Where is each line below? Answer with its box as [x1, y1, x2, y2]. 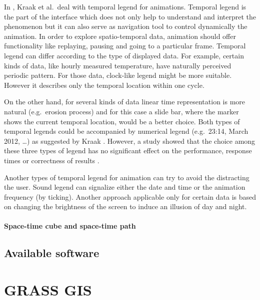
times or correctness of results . [4, 155, 99, 165]
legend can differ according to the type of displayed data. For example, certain [4, 50, 244, 60]
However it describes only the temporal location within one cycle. [4, 79, 204, 90]
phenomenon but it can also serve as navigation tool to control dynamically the [4, 21, 247, 31]
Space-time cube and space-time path [4, 221, 136, 231]
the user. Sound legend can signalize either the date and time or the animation [4, 182, 245, 192]
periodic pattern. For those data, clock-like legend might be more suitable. [4, 70, 232, 80]
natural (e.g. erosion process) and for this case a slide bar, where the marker [4, 106, 239, 116]
